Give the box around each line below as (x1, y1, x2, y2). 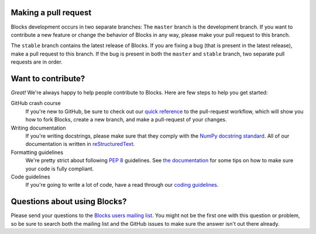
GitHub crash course (11, 100, 61, 107)
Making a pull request (11, 8, 92, 18)
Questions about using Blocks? (11, 197, 127, 207)
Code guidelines (11, 173, 50, 180)
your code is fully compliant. (25, 165, 94, 172)
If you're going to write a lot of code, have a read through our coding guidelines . (25, 181, 219, 188)
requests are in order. (11, 58, 63, 65)
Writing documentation (11, 124, 66, 131)
